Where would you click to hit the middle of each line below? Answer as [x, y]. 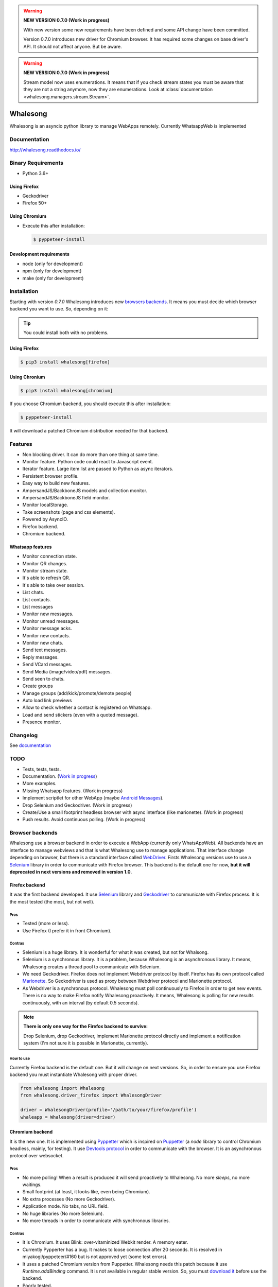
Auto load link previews [47, 701]
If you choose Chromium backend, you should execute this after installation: [90, 404]
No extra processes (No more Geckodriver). [69, 1199]
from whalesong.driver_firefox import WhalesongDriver [91, 1095]
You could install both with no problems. [66, 333]
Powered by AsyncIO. [45, 519]
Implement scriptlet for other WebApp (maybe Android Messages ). [93, 798]
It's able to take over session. [54, 585]
